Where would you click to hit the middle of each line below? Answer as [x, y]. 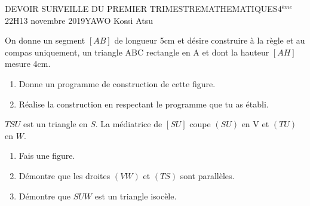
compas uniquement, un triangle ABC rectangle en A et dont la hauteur [137, 52]
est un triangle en [56, 124]
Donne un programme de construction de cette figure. [117, 83]
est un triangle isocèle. [136, 196]
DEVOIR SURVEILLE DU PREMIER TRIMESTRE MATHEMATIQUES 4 [143, 8]
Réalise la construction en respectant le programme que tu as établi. [144, 104]
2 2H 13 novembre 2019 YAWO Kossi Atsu [79, 20]
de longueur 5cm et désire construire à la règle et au [210, 40]
